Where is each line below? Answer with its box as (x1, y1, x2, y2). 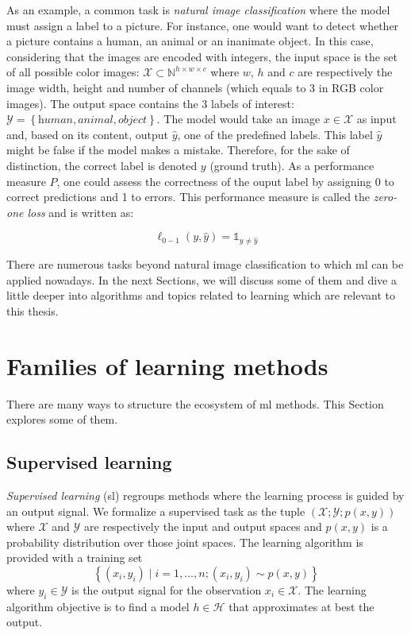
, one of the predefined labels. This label (177, 126, 373, 142)
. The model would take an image (156, 110, 321, 127)
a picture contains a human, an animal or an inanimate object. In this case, (6, 33, 374, 49)
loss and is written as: (27, 203, 134, 220)
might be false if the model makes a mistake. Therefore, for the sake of (6, 141, 350, 158)
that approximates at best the (229, 598, 375, 614)
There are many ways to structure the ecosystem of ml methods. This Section (6, 395, 384, 412)
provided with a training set (6, 549, 143, 566)
